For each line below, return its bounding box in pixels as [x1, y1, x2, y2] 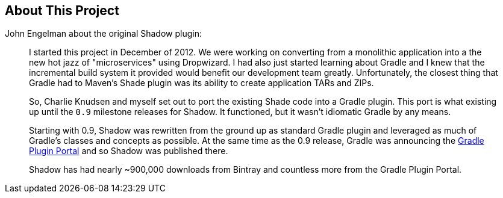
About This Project [5, 3, 119, 18]
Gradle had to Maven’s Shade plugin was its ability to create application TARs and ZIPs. [29, 78, 374, 88]
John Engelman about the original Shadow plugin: [5, 28, 202, 39]
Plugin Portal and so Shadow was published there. [29, 146, 228, 156]
